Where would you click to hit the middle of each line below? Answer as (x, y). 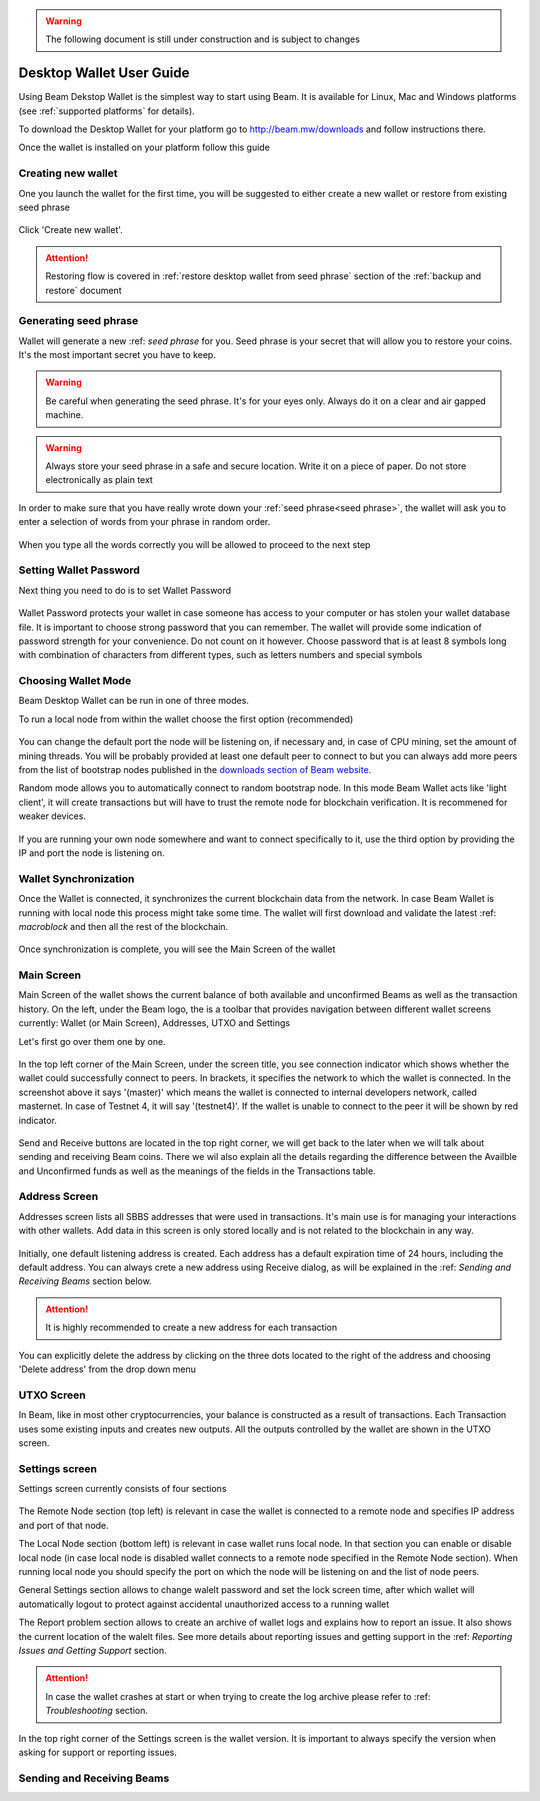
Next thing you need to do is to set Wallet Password (125, 590)
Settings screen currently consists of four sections (122, 1489)
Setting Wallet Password (79, 570)
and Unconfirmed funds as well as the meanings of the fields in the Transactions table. (197, 1171)
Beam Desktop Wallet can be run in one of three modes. (134, 701)
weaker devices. (52, 816)
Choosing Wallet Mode (75, 681)
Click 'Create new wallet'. (71, 230)
